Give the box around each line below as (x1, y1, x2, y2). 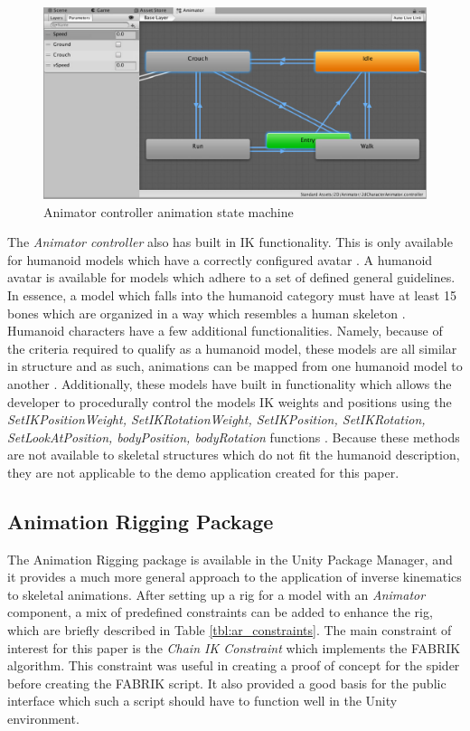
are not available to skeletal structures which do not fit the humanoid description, (7, 445, 460, 464)
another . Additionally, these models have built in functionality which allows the (7, 374, 452, 393)
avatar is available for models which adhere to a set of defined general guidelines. (7, 268, 456, 287)
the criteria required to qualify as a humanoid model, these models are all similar (7, 338, 457, 357)
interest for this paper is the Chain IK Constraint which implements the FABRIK (7, 638, 461, 657)
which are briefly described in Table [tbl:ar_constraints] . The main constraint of (7, 621, 452, 640)
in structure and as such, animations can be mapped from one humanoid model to (7, 356, 463, 375)
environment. (7, 709, 80, 728)
